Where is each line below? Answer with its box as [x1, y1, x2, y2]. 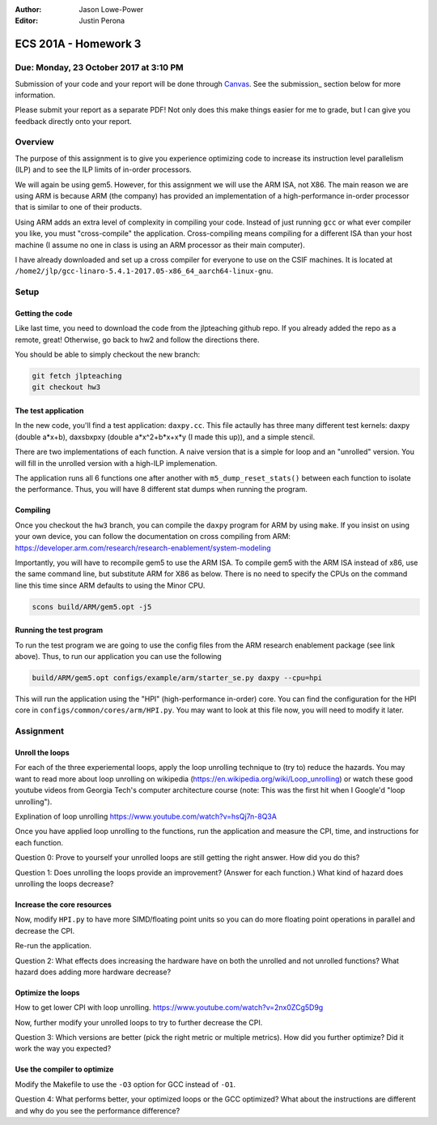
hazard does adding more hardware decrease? [15, 967, 172, 977]
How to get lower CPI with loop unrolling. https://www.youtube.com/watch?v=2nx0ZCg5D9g [15, 1003, 324, 1012]
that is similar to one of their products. [15, 203, 142, 212]
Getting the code [15, 308, 73, 318]
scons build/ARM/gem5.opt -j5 [32, 602, 152, 611]
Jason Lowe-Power [78, 5, 144, 14]
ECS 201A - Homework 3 [15, 37, 142, 51]
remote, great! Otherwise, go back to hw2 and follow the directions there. [15, 335, 260, 344]
